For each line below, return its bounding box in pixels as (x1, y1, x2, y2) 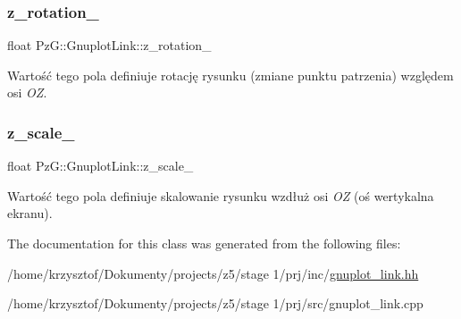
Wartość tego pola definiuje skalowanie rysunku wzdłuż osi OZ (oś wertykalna (7, 186, 434, 205)
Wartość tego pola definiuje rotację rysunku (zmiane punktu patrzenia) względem (7, 65, 454, 84)
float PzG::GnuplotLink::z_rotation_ (7, 36, 212, 55)
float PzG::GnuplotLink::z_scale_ (7, 156, 194, 175)
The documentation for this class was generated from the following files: (7, 234, 401, 252)
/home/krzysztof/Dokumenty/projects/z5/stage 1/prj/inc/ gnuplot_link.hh (7, 264, 419, 282)
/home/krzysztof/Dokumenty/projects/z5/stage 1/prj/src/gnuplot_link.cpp (7, 294, 423, 313)
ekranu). (7, 204, 53, 222)
